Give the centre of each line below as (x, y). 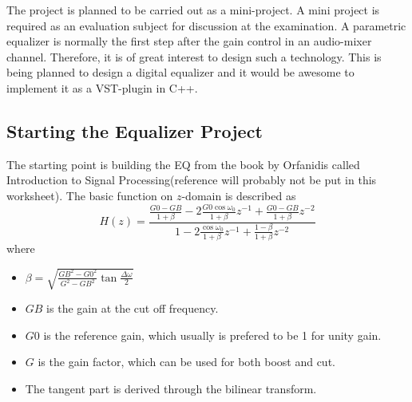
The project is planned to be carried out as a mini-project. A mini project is (193, 10)
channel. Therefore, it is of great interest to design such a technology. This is (194, 56)
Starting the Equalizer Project (135, 130)
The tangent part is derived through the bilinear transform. (171, 388)
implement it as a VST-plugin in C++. (102, 87)
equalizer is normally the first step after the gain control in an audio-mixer (189, 41)
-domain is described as (239, 195)
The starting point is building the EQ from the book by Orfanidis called (183, 164)
